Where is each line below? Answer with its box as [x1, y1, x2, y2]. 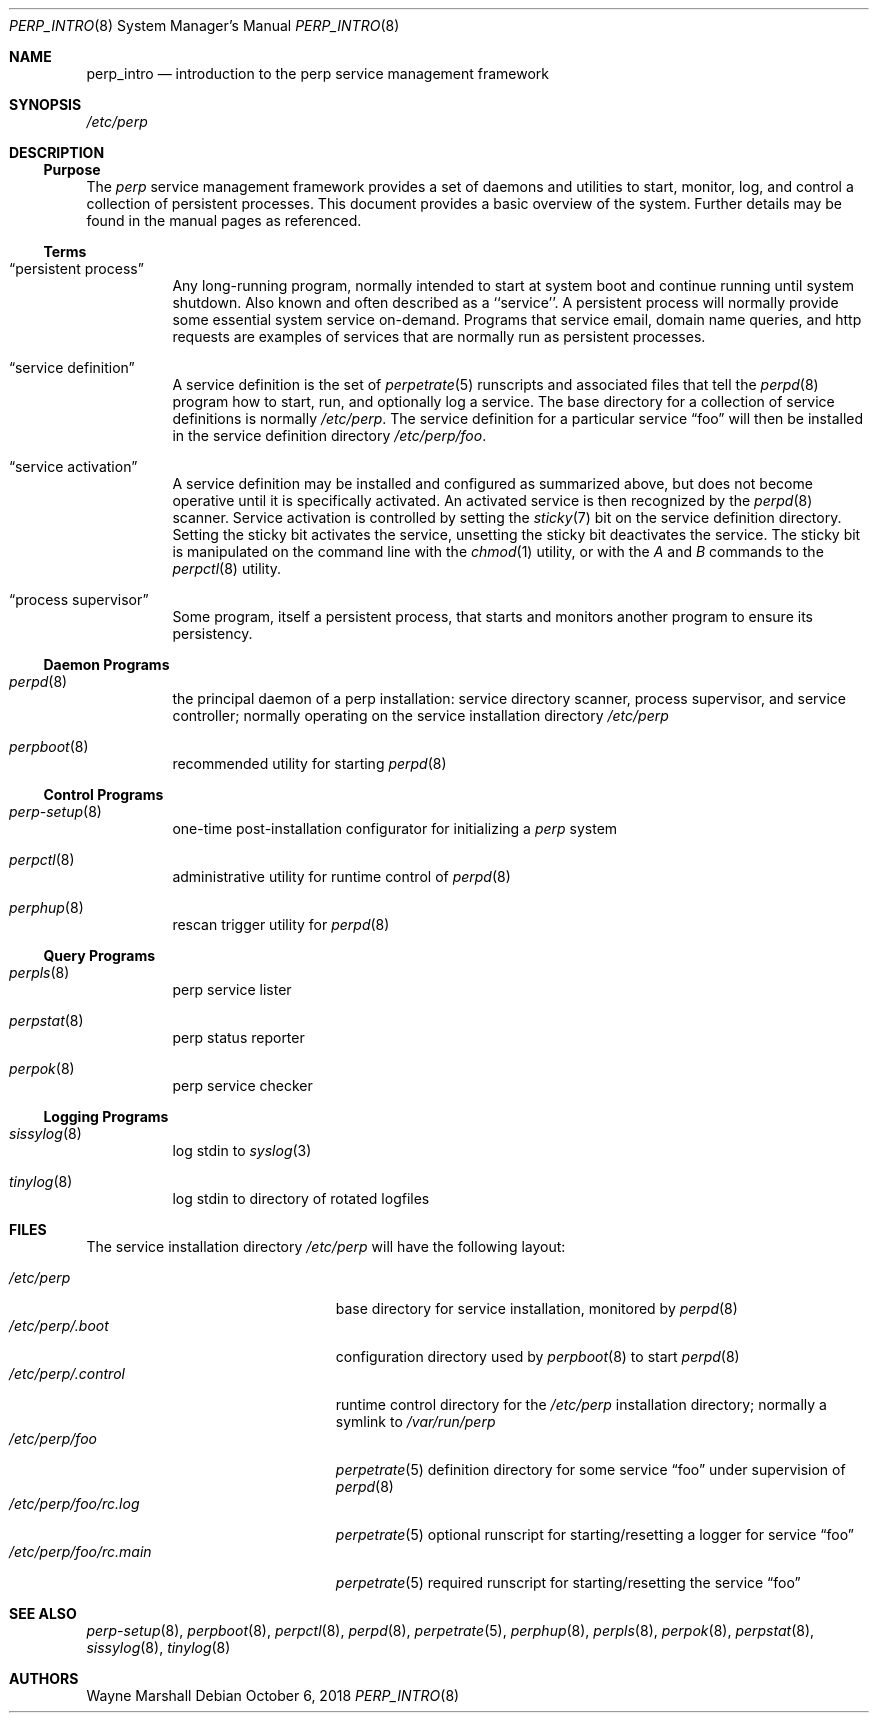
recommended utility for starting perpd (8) [172, 755, 447, 772]
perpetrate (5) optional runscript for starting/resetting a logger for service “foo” [335, 1526, 854, 1543]
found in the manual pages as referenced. [86, 212, 362, 229]
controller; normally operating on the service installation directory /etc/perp [172, 707, 669, 724]
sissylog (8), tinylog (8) [86, 1639, 231, 1656]
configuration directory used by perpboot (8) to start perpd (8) [335, 1348, 740, 1365]
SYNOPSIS [9, 96, 82, 113]
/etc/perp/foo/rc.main [9, 1543, 152, 1560]
